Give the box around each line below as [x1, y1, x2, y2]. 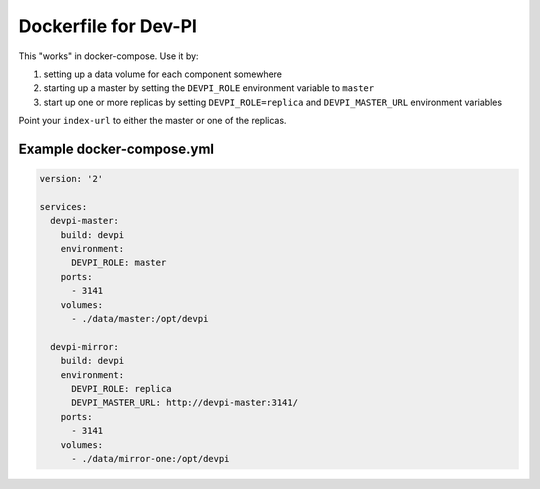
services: [39, 201, 88, 212]
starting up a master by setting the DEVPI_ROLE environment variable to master [43, 82, 375, 94]
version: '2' [39, 173, 104, 185]
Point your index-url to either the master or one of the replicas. [18, 115, 287, 127]
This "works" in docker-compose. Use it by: [18, 50, 199, 62]
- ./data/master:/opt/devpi [71, 313, 209, 325]
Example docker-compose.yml [18, 140, 215, 157]
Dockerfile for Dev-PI [18, 15, 197, 37]
